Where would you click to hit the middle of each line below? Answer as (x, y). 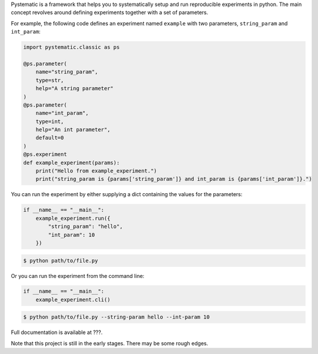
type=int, (50, 121)
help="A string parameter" (75, 89)
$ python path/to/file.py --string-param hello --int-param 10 (117, 317)
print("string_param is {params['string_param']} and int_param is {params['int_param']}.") (174, 179)
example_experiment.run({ (73, 218)
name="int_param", (62, 113)
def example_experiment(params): (72, 163)
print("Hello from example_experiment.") (96, 171)
